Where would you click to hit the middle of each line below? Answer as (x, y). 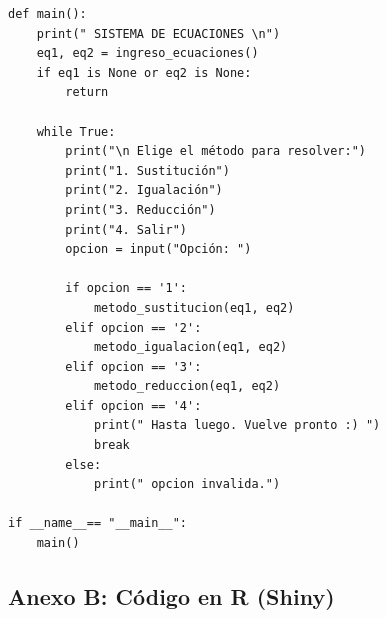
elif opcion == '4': (133, 405)
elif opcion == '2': (133, 327)
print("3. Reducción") (140, 209)
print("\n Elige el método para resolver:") (215, 151)
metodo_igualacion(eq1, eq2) (190, 347)
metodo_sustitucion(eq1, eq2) (194, 307)
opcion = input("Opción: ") (158, 249)
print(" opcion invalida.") (187, 484)
